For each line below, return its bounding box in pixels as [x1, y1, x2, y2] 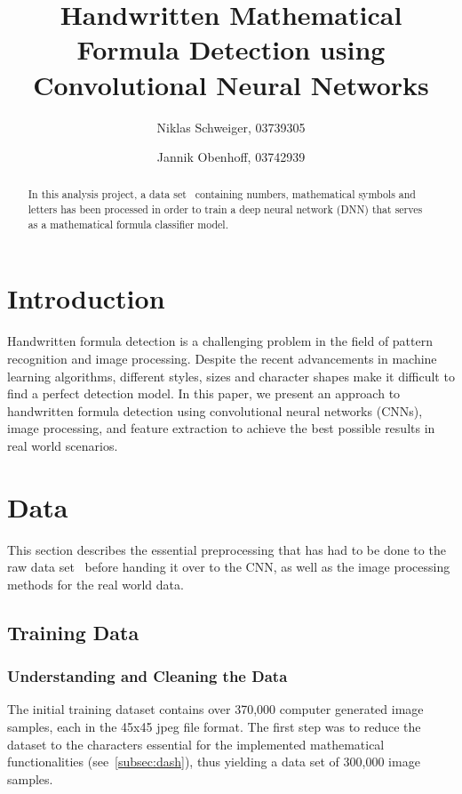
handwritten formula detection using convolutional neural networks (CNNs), [7, 401, 423, 420]
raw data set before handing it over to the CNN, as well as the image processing [7, 557, 450, 576]
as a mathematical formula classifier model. [28, 216, 228, 231]
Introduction [7, 280, 165, 317]
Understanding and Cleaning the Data [7, 665, 288, 687]
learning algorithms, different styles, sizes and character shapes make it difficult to [7, 366, 455, 385]
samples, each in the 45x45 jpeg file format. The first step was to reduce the [7, 718, 421, 736]
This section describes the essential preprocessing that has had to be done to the [7, 540, 446, 558]
